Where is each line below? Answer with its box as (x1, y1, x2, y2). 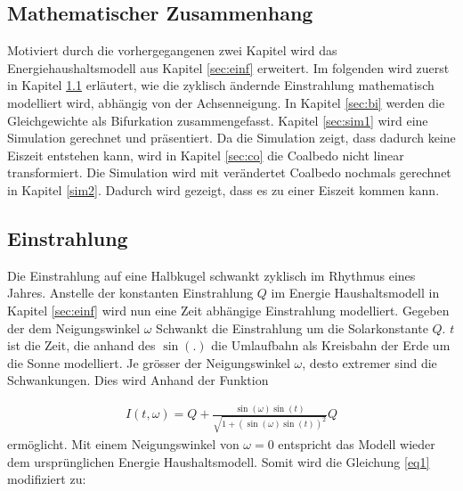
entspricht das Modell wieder (278, 435, 435, 454)
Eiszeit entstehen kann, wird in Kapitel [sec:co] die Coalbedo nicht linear (7, 145, 404, 164)
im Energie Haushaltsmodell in (271, 283, 440, 302)
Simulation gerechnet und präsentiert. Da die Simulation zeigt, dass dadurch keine (7, 128, 456, 147)
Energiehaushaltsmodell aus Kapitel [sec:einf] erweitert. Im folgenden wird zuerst (7, 58, 450, 77)
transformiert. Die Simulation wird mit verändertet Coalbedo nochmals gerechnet (7, 163, 451, 182)
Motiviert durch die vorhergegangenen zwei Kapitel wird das (7, 41, 337, 60)
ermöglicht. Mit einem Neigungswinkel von (7, 435, 240, 454)
